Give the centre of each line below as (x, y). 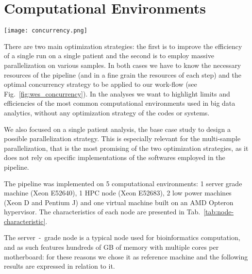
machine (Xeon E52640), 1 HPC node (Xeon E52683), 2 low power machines (118, 193)
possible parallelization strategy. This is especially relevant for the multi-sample (122, 138)
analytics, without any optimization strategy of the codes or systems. (107, 112)
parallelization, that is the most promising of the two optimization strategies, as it (126, 148)
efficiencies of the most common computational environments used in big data (120, 103)
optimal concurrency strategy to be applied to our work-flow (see (101, 84)
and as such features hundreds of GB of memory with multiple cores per (111, 247)
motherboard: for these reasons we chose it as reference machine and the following (126, 256)
